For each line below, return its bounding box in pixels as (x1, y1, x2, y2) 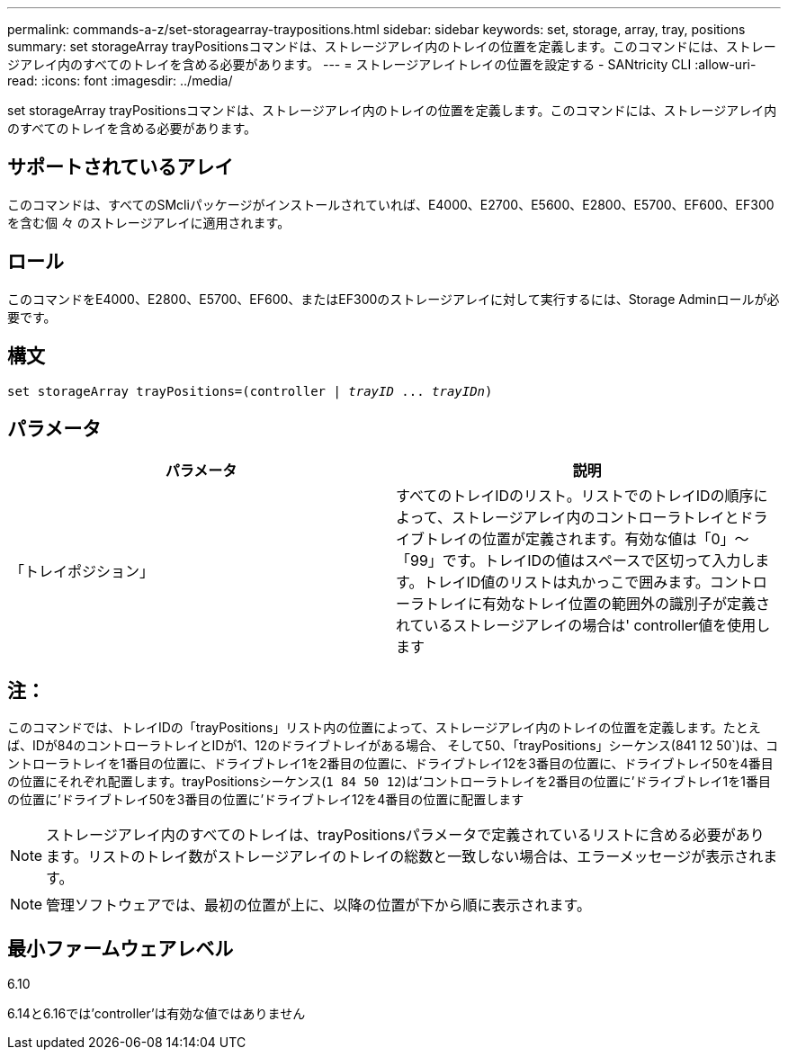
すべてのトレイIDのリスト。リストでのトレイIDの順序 (396, 487, 754, 506)
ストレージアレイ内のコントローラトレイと (451, 508, 739, 527)
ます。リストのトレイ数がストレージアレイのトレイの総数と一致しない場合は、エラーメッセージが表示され (46, 847, 764, 866)
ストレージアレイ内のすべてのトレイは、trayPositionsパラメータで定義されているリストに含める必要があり (46, 826, 765, 845)
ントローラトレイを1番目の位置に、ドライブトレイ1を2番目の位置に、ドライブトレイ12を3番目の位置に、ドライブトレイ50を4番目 (7, 756, 774, 772)
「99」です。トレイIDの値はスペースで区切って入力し (396, 551, 756, 570)
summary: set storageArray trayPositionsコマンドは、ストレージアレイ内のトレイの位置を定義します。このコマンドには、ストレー (7, 39, 776, 54)
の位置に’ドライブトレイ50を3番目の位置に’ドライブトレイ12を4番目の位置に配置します (7, 792, 524, 808)
